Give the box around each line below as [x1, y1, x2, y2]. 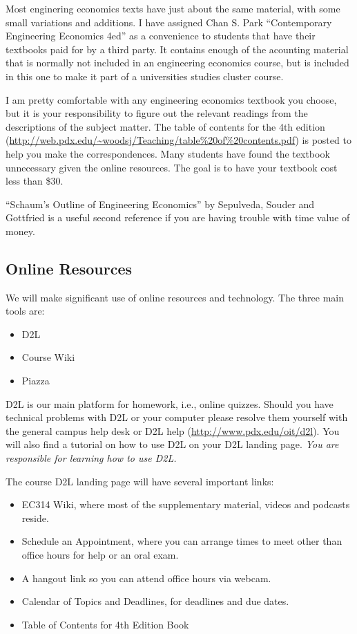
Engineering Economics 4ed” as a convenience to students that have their [6, 28, 316, 43]
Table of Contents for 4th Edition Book [21, 617, 189, 631]
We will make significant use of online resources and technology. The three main [6, 290, 345, 304]
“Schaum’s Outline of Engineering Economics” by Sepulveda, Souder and [6, 196, 315, 211]
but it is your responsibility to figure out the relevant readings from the [6, 106, 308, 120]
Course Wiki [21, 350, 75, 364]
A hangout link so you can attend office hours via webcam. [21, 570, 271, 585]
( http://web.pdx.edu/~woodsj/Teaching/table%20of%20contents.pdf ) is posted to [6, 133, 351, 147]
